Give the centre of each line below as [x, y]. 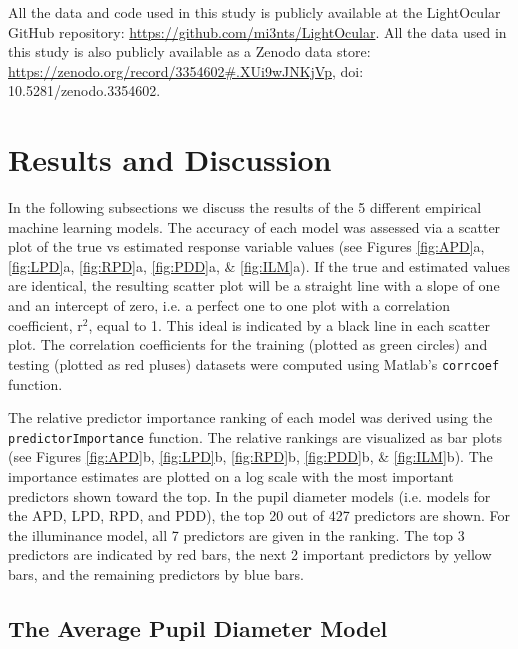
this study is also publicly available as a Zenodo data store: [189, 51]
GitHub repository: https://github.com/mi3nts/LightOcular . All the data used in [257, 31]
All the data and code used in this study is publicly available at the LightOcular [254, 12]
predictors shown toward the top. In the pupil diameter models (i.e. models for [249, 495]
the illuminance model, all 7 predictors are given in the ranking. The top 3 [236, 534]
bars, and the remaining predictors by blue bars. [156, 573]
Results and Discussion [170, 159]
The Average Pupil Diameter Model [198, 627]
